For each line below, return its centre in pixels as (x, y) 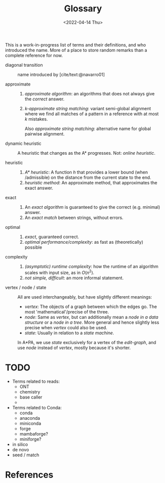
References (29, 475)
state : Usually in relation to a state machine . (69, 333)
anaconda (30, 418)
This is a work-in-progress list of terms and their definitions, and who (76, 44)
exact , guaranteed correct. (52, 237)
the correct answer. (44, 99)
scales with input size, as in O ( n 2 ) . (60, 272)
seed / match (26, 455)
